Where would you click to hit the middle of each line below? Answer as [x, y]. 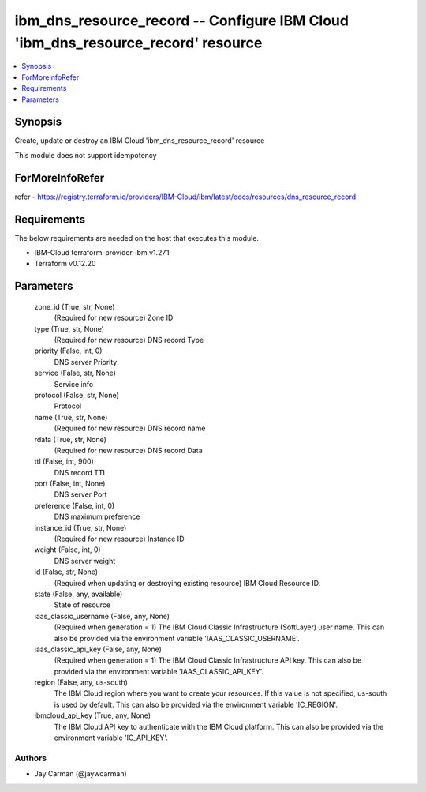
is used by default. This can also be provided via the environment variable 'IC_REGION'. [196, 704]
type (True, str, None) [69, 328]
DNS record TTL [80, 472]
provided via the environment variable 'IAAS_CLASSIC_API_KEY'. [159, 671]
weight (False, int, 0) [68, 550]
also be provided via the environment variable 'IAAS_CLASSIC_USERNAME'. [177, 638]
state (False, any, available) [78, 594]
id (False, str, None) [66, 572]
